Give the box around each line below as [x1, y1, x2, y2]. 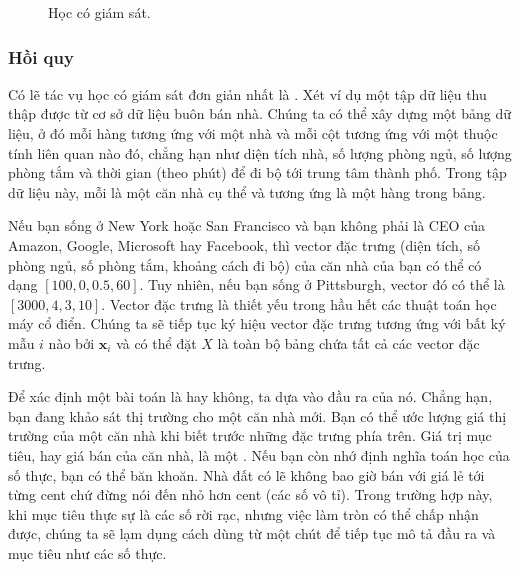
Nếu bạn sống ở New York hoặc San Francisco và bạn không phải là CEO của [8, 215, 486, 236]
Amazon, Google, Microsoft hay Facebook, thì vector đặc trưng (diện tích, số [8, 234, 480, 255]
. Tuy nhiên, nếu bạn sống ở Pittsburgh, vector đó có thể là [139, 274, 505, 295]
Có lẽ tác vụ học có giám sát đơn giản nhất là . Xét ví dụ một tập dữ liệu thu [8, 83, 487, 104]
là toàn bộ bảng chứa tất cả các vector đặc [217, 332, 480, 353]
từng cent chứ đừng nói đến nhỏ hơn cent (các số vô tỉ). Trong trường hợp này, [8, 484, 493, 505]
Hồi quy [8, 44, 74, 69]
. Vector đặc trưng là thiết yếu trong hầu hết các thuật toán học [101, 293, 497, 314]
